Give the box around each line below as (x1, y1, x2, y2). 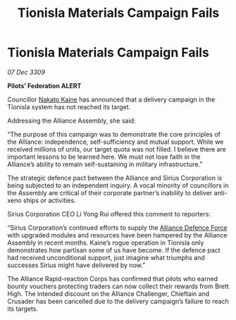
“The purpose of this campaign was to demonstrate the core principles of (7, 130, 221, 138)
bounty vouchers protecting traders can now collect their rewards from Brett (7, 282, 229, 290)
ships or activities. (23, 196, 76, 204)
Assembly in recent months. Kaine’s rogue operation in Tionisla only (7, 238, 204, 247)
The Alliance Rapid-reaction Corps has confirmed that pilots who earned (7, 274, 218, 283)
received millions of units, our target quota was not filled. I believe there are (7, 144, 227, 153)
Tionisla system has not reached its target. (7, 102, 131, 111)
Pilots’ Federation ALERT (7, 81, 82, 90)
